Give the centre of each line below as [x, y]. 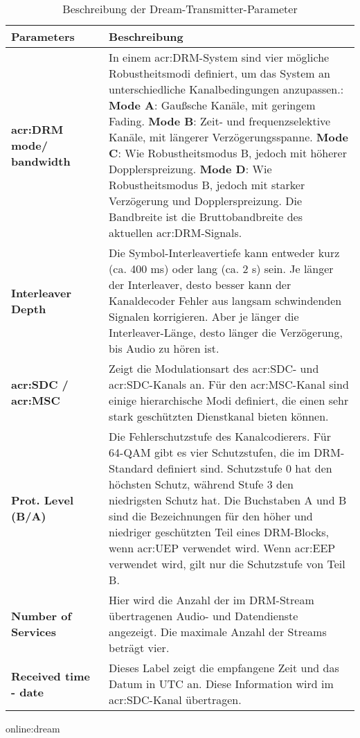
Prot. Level [42, 500]
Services [34, 632]
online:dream [33, 728]
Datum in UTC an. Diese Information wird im [221, 684]
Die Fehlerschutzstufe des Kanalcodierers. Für [220, 436]
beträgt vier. [139, 648]
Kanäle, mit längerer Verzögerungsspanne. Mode [228, 137]
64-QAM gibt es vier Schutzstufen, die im [209, 452]
